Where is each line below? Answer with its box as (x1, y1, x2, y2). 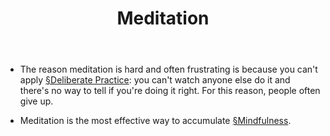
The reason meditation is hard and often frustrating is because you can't (19, 63, 318, 76)
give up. (19, 95, 54, 107)
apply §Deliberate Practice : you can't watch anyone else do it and (19, 74, 291, 86)
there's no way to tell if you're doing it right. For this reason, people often (19, 85, 321, 97)
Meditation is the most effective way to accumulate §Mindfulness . (19, 115, 292, 127)
